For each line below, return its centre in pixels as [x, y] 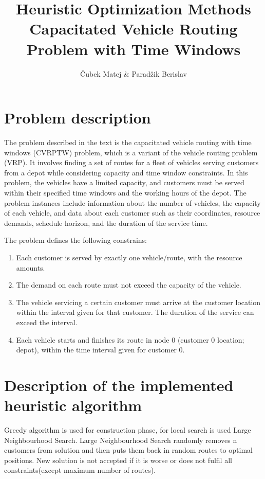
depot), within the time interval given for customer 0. [100, 350]
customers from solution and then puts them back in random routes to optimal [128, 450]
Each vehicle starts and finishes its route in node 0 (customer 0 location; [130, 339]
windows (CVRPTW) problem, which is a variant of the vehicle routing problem [131, 152]
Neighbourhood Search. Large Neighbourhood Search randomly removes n [121, 440]
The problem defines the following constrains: [75, 240]
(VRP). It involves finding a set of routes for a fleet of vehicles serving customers [131, 162]
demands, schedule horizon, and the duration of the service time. [106, 223]
